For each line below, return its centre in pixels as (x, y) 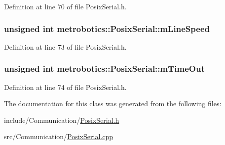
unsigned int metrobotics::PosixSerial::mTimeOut (104, 69)
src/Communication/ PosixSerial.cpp (58, 136)
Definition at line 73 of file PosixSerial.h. (65, 46)
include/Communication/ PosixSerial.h (62, 120)
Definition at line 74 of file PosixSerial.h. (65, 87)
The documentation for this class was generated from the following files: (113, 103)
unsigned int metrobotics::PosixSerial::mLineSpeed (107, 28)
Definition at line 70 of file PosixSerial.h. (65, 6)
